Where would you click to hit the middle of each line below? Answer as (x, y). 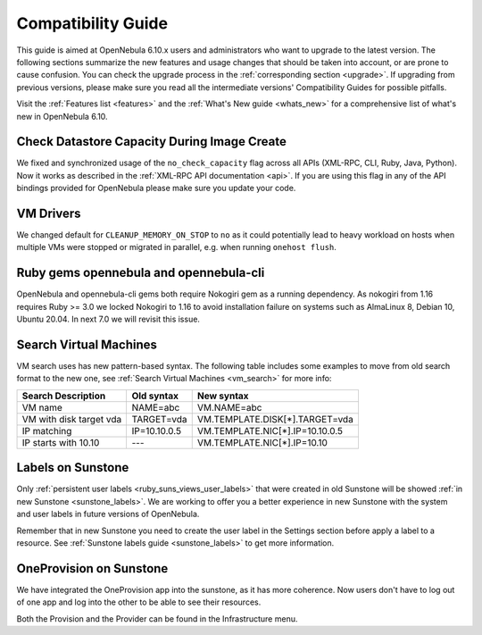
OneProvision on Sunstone (92, 568)
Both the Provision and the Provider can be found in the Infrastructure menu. (157, 618)
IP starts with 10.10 (61, 442)
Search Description (64, 396)
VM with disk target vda (72, 419)
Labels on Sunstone (73, 468)
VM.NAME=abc (229, 407)
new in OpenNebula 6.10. (62, 116)
